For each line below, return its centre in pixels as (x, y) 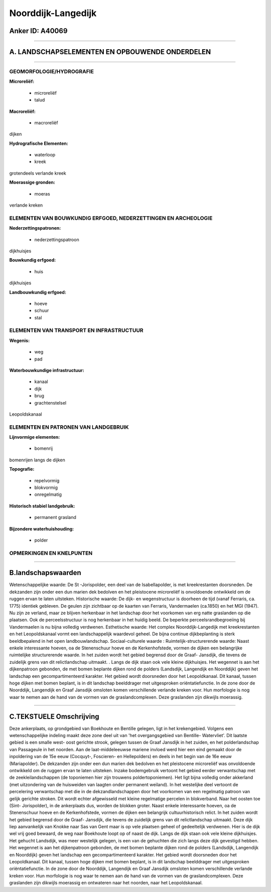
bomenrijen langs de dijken (37, 460)
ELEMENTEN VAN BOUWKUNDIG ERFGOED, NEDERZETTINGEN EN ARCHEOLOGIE (111, 218)
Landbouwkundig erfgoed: (38, 292)
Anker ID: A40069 (38, 31)
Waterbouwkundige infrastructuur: (47, 370)
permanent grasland (55, 517)
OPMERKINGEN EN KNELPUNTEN (51, 553)
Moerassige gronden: (32, 183)
